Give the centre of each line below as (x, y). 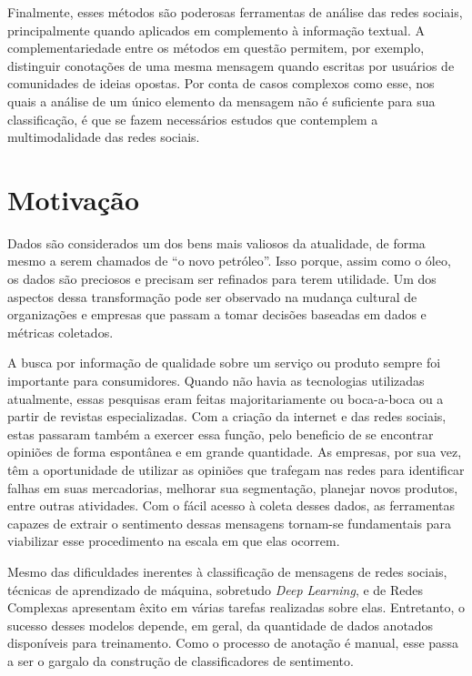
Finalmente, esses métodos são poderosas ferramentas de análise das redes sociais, (235, 12)
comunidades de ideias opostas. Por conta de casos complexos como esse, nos (221, 83)
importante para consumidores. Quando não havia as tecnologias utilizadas (216, 381)
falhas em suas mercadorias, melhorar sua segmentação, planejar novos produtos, (233, 487)
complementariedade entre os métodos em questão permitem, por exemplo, (216, 48)
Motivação (74, 199)
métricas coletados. (60, 332)
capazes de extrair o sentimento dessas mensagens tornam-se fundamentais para (230, 523)
